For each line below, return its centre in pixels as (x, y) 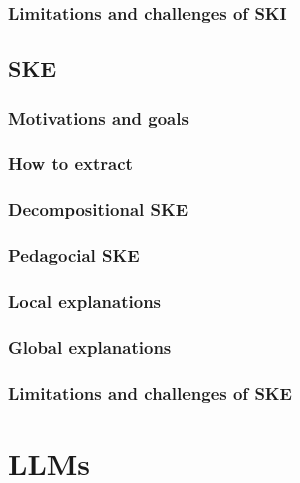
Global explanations (90, 346)
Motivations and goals (98, 117)
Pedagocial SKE (74, 255)
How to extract (70, 163)
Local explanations (85, 300)
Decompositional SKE (98, 209)
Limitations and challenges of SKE (150, 392)
